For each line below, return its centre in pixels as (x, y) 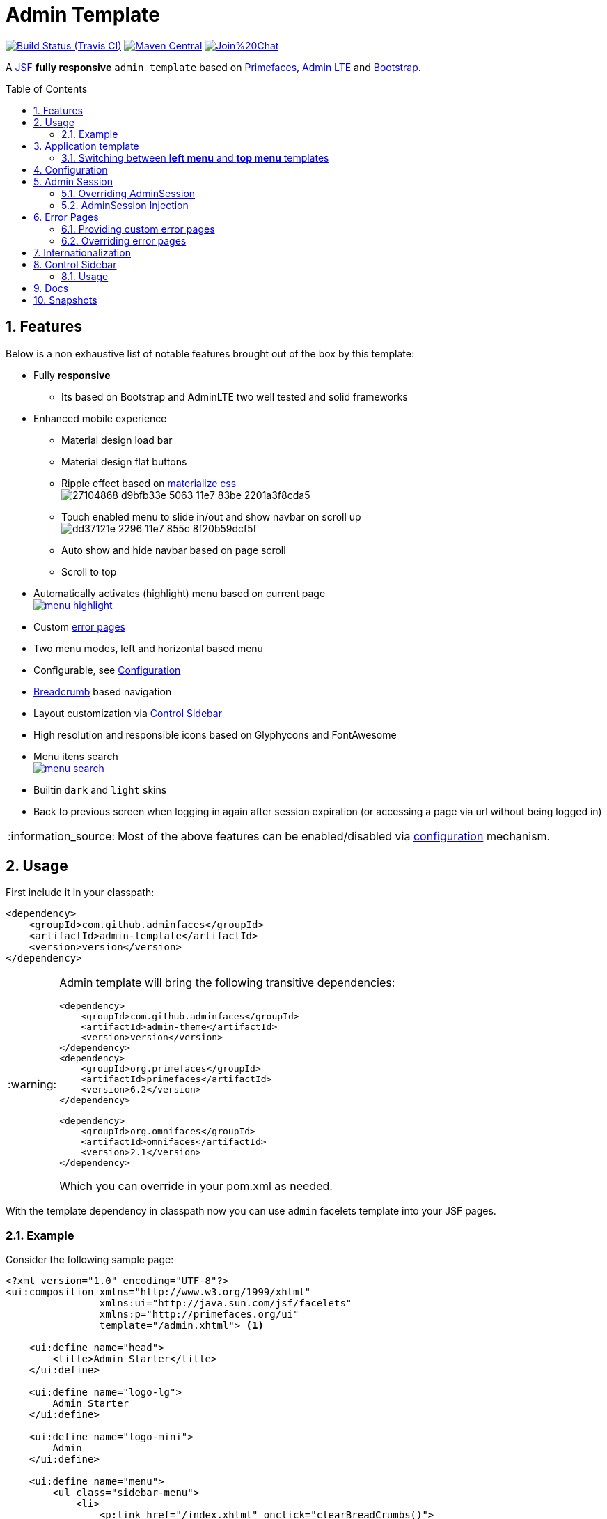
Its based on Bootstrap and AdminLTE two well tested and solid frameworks (235, 396)
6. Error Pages (66, 217)
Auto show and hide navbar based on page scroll (174, 550)
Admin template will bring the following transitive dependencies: (227, 983)
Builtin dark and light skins (100, 789)
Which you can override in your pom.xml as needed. (196, 1186)
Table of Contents (47, 88)
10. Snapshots (65, 300)
